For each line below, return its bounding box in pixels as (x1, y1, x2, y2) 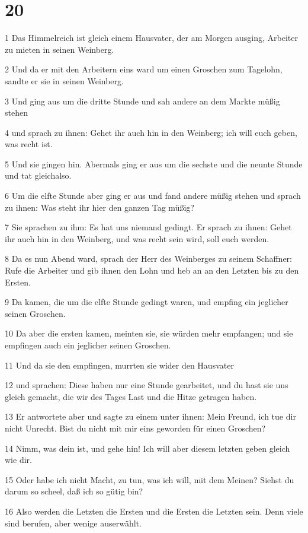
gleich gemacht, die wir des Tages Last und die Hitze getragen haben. (5, 390, 257, 402)
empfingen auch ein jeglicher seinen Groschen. (5, 339, 171, 351)
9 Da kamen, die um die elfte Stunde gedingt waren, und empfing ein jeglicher (5, 296, 288, 308)
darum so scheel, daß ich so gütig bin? (5, 485, 143, 497)
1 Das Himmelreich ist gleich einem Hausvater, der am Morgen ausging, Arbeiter (5, 31, 298, 44)
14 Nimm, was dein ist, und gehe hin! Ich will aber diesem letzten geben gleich (5, 442, 290, 454)
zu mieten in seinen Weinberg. (5, 43, 114, 55)
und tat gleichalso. (5, 169, 72, 182)
